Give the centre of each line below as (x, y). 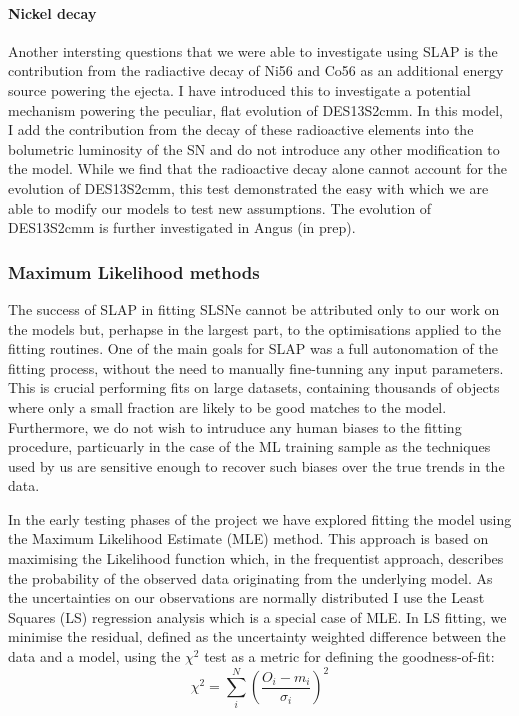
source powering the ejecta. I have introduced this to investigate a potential (239, 89)
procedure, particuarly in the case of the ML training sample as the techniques (249, 446)
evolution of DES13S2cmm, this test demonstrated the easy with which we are (248, 187)
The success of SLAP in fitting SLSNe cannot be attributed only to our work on (254, 308)
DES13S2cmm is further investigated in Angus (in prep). (182, 227)
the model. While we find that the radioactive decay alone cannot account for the (258, 168)
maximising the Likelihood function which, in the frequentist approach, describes (256, 558)
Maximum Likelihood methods (134, 271)
